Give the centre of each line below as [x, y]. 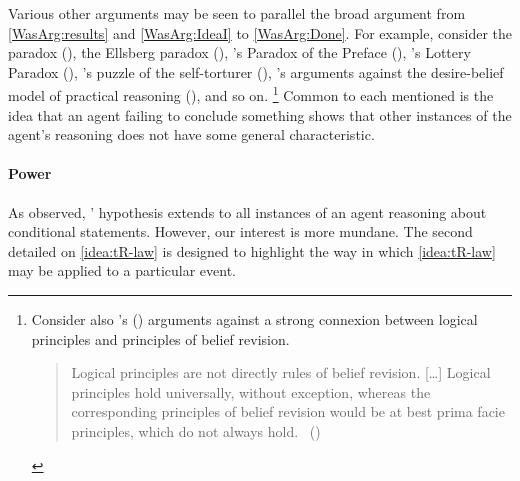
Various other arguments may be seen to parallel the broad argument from [237, 13]
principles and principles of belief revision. [160, 338]
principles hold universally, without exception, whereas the [251, 391]
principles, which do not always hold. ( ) [196, 430]
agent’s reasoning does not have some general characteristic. [191, 134]
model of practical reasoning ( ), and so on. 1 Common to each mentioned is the [251, 94]
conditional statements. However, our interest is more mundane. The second [240, 231]
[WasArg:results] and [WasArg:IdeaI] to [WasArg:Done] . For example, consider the [260, 32]
